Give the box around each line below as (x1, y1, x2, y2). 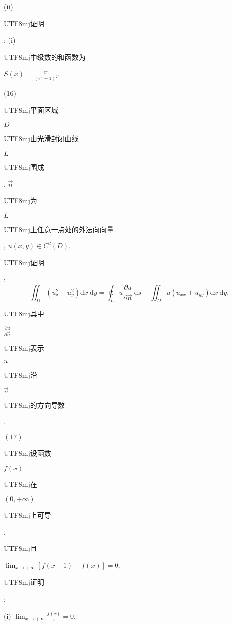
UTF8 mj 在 (4, 478, 37, 489)
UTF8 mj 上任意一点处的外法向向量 (4, 224, 114, 234)
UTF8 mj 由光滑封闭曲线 (4, 133, 79, 144)
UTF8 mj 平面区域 (4, 104, 58, 115)
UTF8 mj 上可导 (4, 510, 51, 520)
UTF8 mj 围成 (4, 162, 44, 172)
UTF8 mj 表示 (4, 343, 44, 353)
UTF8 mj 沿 (4, 370, 37, 380)
